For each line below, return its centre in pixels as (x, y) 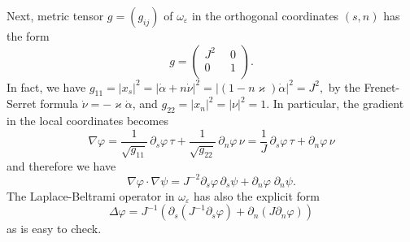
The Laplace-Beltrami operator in (91, 195)
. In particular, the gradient (335, 104)
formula (59, 104)
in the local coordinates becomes (87, 121)
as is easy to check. (54, 229)
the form (28, 36)
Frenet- (382, 86)
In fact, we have (46, 86)
